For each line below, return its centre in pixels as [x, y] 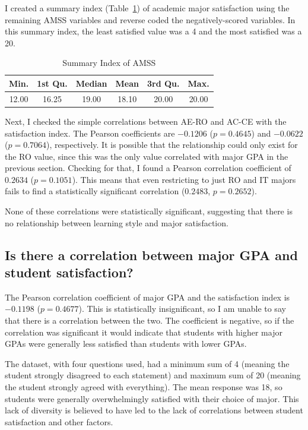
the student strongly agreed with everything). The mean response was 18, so [144, 387]
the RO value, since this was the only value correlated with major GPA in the [147, 156]
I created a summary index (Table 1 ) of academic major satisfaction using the [147, 8]
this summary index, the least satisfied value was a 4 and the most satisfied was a [153, 31]
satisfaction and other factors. [59, 421]
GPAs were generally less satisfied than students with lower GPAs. [126, 344]
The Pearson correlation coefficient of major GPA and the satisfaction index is [147, 297]
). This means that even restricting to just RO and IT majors [184, 179]
